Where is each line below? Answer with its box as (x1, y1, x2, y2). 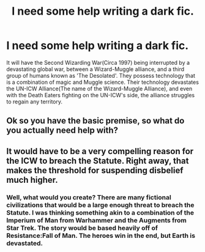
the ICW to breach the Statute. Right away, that (6, 155, 189, 166)
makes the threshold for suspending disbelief (6, 165, 184, 176)
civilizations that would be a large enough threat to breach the (6, 201, 195, 209)
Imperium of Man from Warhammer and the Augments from (6, 216, 187, 224)
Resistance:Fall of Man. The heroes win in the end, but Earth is (6, 231, 196, 240)
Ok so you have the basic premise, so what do (6, 116, 185, 126)
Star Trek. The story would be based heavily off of (6, 223, 158, 232)
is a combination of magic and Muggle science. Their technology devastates (6, 78, 199, 86)
